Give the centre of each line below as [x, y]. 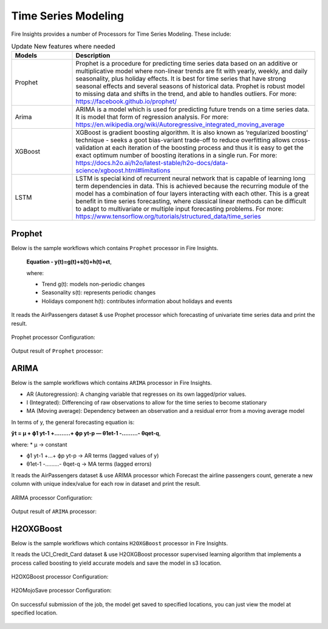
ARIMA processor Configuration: [52, 497]
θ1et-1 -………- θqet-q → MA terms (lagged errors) [89, 464]
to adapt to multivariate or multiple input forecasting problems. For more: [179, 209]
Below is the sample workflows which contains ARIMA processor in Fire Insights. [111, 383]
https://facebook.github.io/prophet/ [126, 101]
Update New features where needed [63, 47]
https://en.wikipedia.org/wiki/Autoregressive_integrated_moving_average [180, 124]
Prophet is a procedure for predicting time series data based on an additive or [187, 64]
